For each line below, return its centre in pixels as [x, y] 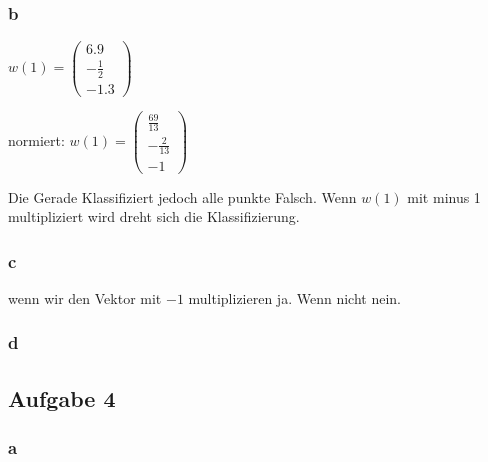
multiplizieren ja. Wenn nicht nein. [294, 297]
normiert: [36, 139]
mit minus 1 [444, 196]
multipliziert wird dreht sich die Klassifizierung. [154, 216]
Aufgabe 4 [62, 397]
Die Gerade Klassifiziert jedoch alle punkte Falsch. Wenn [182, 196]
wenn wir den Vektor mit [85, 297]
